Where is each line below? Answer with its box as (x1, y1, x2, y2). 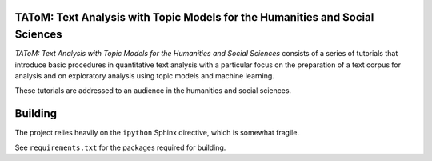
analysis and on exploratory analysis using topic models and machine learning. (14, 70, 275, 80)
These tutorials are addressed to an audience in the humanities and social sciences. (14, 86, 292, 95)
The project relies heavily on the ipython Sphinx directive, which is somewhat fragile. (14, 128, 300, 138)
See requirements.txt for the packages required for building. (14, 143, 226, 152)
